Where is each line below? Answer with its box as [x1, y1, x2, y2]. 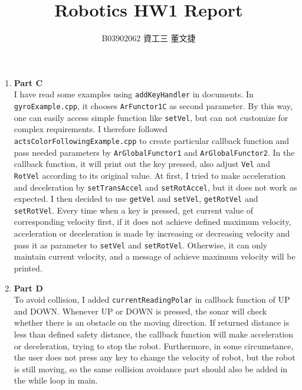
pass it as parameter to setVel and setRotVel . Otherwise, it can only [14, 238, 268, 251]
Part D [14, 281, 43, 294]
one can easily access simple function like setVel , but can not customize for [14, 111, 288, 123]
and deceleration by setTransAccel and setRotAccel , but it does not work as [14, 181, 297, 193]
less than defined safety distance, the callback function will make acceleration [14, 327, 294, 340]
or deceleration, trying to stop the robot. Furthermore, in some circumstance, [14, 339, 294, 352]
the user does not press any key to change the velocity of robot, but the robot [14, 351, 296, 363]
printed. [14, 261, 42, 274]
